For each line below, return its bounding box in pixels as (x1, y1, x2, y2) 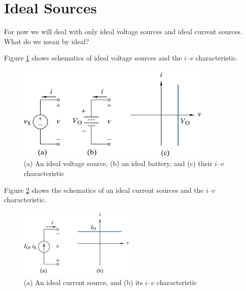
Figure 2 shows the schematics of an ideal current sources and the (4, 184, 204, 195)
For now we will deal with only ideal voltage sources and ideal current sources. (4, 26, 243, 37)
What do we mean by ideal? (4, 36, 89, 46)
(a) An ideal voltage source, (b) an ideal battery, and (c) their (24, 158, 213, 169)
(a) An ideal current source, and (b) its (24, 277, 143, 287)
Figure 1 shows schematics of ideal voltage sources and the (4, 53, 182, 63)
